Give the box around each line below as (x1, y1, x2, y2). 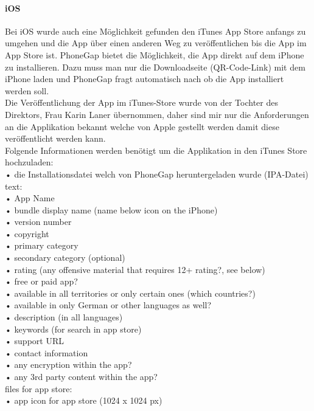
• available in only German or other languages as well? (5, 299, 212, 311)
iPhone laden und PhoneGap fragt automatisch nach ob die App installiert (5, 72, 284, 85)
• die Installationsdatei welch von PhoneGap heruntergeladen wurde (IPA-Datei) (5, 167, 309, 180)
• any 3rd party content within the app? (5, 370, 158, 383)
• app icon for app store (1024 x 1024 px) (5, 394, 162, 407)
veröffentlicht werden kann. (5, 132, 106, 145)
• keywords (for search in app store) (5, 322, 142, 335)
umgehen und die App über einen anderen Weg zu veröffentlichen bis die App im (5, 36, 307, 49)
